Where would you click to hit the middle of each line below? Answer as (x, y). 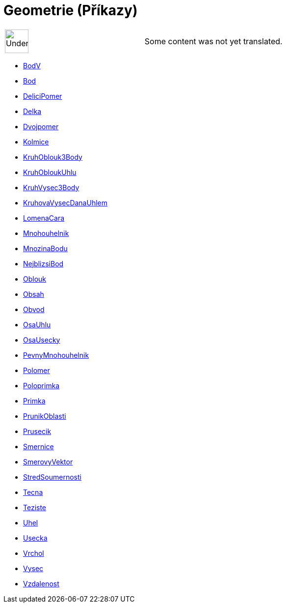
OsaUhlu (37, 324)
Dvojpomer (41, 126)
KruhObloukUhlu (50, 172)
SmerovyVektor (48, 462)
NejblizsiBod (43, 263)
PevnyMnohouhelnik (56, 355)
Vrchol (34, 553)
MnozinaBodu (45, 248)
